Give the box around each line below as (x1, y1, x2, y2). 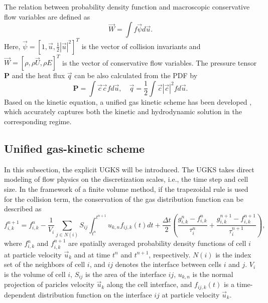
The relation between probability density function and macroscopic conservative (4, 2, 250, 12)
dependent (4, 289, 36, 299)
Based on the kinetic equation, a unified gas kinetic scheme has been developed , (4, 96, 252, 107)
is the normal (192, 268, 233, 279)
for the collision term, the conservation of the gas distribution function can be (4, 193, 243, 204)
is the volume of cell (4, 268, 66, 279)
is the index (215, 249, 251, 259)
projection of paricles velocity (4, 279, 94, 289)
